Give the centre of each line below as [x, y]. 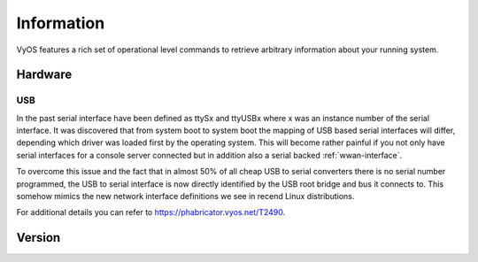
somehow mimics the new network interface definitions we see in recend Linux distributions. [185, 196]
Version [39, 238]
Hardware [44, 75]
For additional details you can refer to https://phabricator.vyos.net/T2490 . [151, 212]
